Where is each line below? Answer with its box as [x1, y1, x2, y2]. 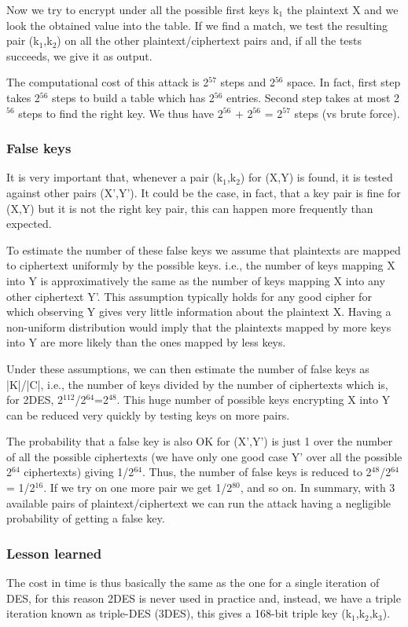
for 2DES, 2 [6, 391, 64, 408]
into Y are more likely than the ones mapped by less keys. [6, 334, 286, 350]
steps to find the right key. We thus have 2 [18, 104, 223, 121]
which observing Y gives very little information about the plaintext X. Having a [6, 303, 391, 320]
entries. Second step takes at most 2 [226, 89, 400, 105]
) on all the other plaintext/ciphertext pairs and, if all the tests [57, 32, 362, 49]
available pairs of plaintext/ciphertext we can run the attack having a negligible [6, 494, 391, 511]
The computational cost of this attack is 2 [6, 74, 209, 90]
